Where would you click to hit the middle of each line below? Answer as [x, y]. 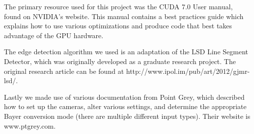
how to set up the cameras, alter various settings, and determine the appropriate [125, 106]
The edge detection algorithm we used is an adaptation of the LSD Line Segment [126, 52]
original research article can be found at [64, 71]
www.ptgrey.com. [30, 125]
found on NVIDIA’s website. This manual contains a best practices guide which [124, 16]
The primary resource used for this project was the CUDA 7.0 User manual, [118, 6]
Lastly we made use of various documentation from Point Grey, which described [124, 97]
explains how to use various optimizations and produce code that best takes [118, 26]
